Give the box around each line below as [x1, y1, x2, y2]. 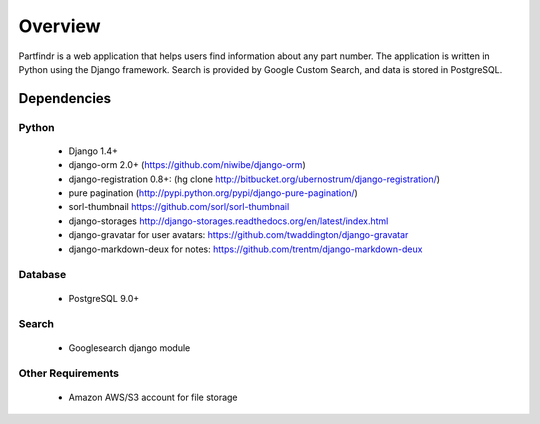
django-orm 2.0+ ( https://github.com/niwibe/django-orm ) [68, 159, 306, 171]
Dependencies [18, 90, 112, 107]
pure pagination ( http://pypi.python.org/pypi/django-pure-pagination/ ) [68, 187, 359, 199]
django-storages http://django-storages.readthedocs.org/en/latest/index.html [68, 215, 389, 227]
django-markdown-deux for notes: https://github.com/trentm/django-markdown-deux [68, 243, 423, 255]
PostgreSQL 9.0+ [68, 292, 140, 304]
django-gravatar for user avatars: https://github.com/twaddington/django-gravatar [68, 229, 409, 241]
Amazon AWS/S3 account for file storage [68, 391, 239, 403]
